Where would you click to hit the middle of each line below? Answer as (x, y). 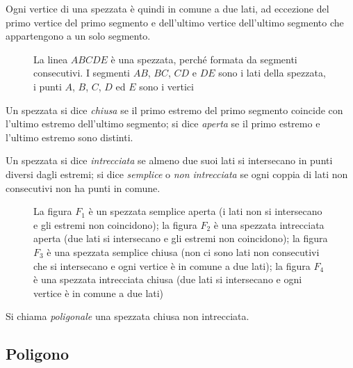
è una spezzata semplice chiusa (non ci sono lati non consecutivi (183, 251)
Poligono (37, 354)
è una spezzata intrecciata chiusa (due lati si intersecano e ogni (168, 279)
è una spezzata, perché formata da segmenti (204, 59)
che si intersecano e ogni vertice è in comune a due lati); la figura (172, 265)
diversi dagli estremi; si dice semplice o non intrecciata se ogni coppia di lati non (177, 174)
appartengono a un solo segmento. (78, 36)
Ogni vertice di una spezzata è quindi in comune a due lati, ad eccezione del (167, 8)
